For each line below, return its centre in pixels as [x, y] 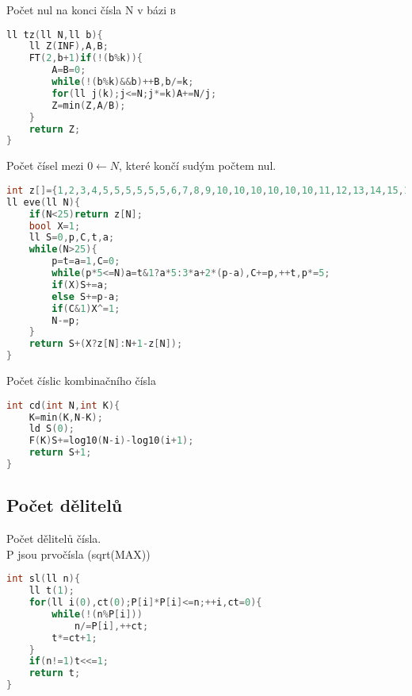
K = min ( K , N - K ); [66, 417]
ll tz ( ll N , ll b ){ [55, 35]
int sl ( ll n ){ [44, 579]
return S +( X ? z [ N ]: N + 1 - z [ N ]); [106, 344]
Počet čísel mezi [45, 165]
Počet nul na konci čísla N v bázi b [91, 10]
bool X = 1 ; [55, 226]
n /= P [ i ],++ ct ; [111, 626]
